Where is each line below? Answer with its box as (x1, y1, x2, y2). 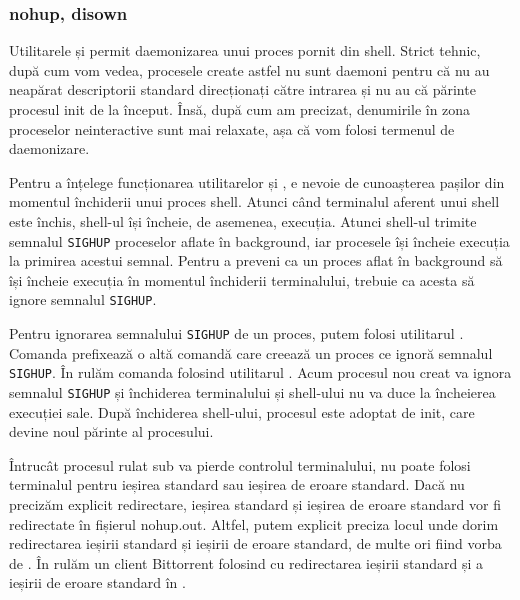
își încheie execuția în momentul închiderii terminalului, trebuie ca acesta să (9, 269, 475, 290)
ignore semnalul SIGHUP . (9, 289, 157, 310)
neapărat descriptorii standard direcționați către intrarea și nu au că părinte (9, 79, 476, 100)
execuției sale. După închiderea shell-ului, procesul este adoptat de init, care (9, 401, 475, 422)
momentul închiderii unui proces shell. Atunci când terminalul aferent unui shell (9, 191, 500, 212)
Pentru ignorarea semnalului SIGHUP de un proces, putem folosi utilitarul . (9, 323, 464, 344)
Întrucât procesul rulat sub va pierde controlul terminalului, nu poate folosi (9, 454, 471, 475)
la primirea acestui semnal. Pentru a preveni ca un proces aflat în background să (9, 250, 503, 271)
